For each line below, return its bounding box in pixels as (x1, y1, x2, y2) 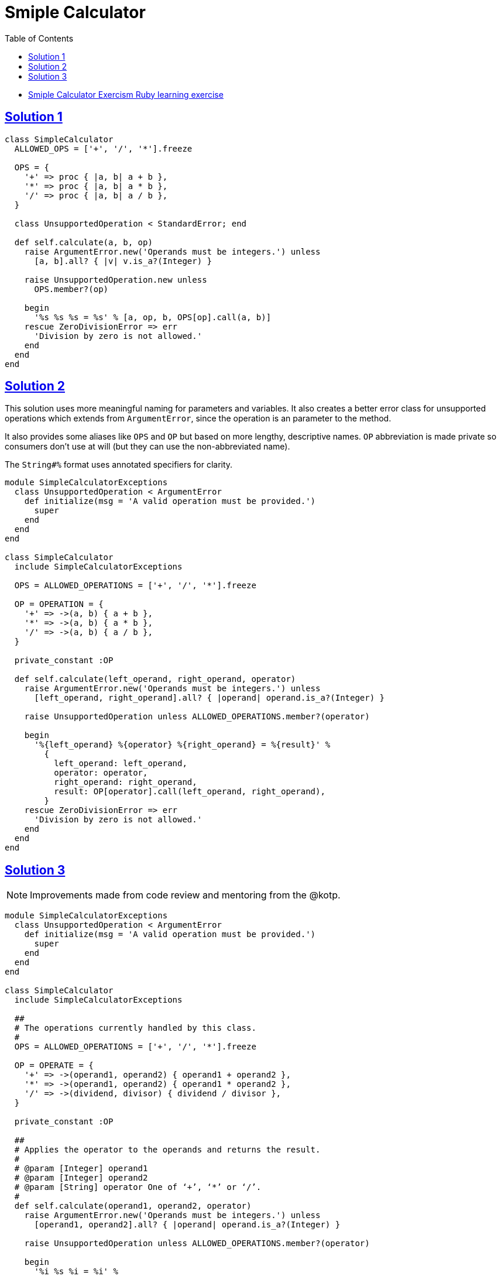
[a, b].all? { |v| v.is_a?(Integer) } (34, 256, 212, 266)
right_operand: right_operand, (54, 777, 197, 787)
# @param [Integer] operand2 (14, 1173, 148, 1183)
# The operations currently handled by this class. (14, 1023, 256, 1033)
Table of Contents (5, 33, 74, 43)
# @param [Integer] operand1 (14, 1164, 148, 1174)
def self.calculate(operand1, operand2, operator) (14, 1201, 252, 1211)
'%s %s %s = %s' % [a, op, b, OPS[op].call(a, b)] (34, 312, 272, 322)
